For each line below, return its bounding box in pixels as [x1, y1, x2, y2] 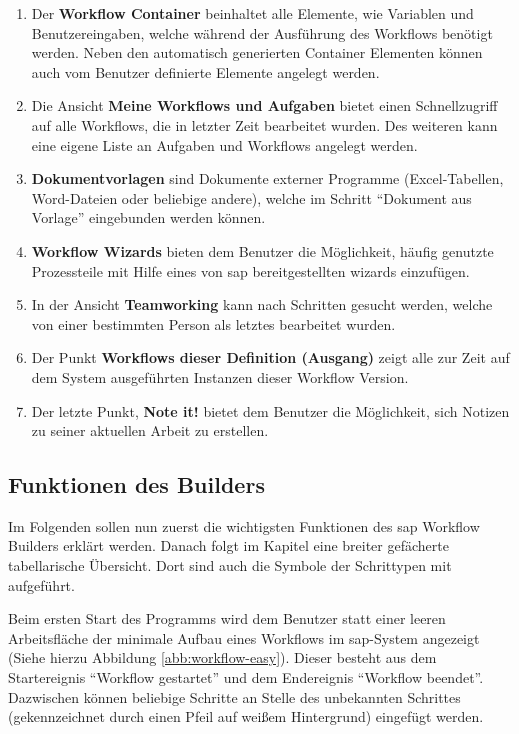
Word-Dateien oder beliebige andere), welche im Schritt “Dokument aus [31, 187, 472, 208]
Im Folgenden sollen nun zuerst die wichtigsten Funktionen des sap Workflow [8, 515, 480, 536]
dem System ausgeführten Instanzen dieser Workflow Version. [31, 366, 409, 387]
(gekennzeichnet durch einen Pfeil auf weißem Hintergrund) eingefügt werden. [8, 706, 484, 727]
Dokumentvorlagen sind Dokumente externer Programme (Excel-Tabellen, [31, 168, 504, 189]
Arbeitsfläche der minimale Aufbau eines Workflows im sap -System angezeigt [8, 627, 480, 648]
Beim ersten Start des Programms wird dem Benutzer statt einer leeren [8, 608, 446, 629]
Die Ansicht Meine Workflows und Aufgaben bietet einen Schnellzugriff [31, 95, 498, 116]
